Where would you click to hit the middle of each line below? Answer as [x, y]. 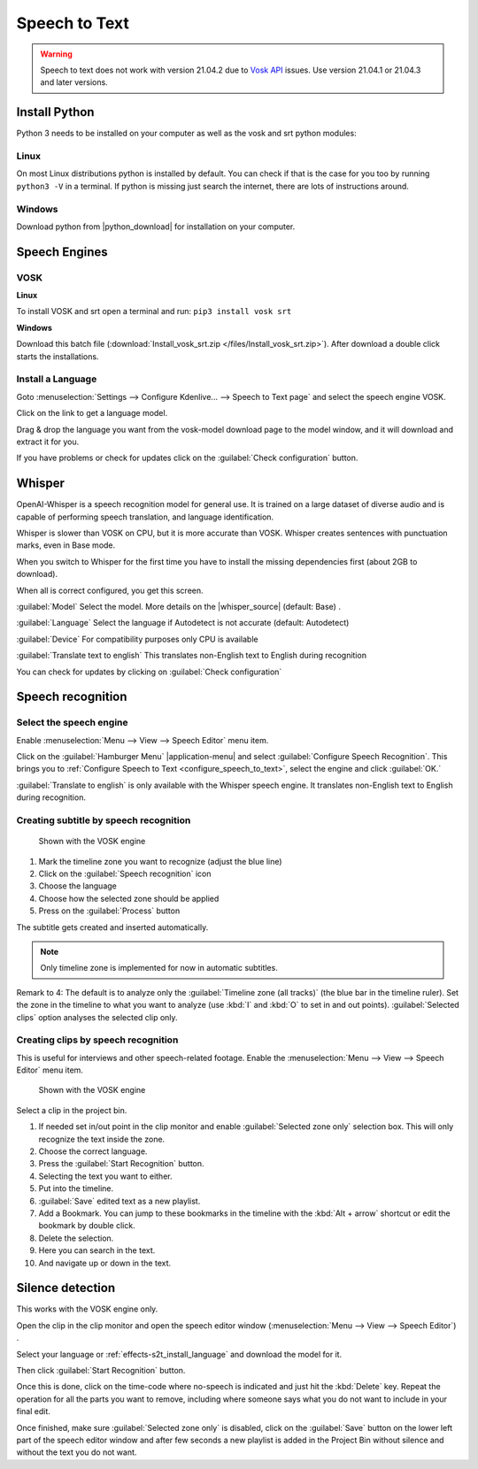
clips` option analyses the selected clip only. [97, 1017]
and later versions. [74, 82]
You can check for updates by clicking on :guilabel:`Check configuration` [149, 672]
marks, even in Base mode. [66, 545]
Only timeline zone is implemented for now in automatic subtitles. [159, 968]
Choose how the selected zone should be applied [129, 898]
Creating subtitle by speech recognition [104, 820]
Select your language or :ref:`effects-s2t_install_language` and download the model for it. [179, 1354]
